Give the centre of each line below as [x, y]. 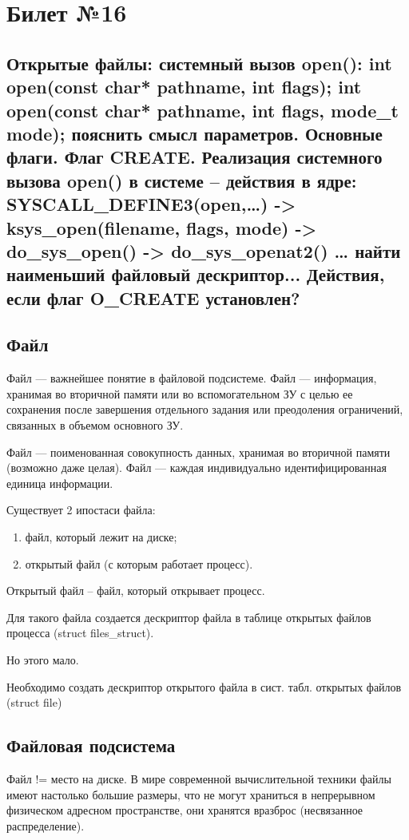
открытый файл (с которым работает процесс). [139, 563]
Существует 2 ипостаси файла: [81, 510]
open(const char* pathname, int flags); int [184, 87]
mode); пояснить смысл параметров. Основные [195, 133]
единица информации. [60, 483]
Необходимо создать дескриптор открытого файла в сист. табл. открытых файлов [204, 686]
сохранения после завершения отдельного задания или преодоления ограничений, [205, 409]
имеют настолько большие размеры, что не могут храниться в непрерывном [191, 794]
